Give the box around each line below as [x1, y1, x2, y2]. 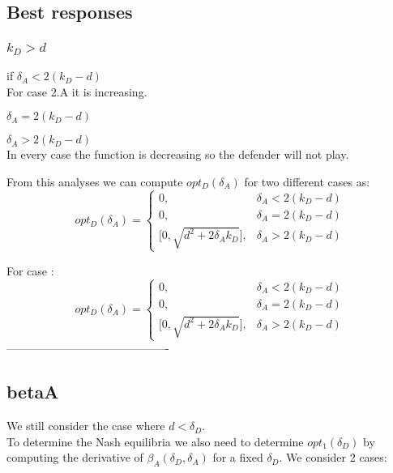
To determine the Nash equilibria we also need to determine [6, 433, 304, 450]
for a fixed [212, 449, 263, 466]
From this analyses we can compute [6, 173, 183, 190]
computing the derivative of [6, 449, 143, 466]
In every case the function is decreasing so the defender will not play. [6, 146, 349, 163]
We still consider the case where [6, 417, 165, 434]
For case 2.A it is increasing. [6, 83, 147, 100]
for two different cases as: [244, 173, 370, 190]
